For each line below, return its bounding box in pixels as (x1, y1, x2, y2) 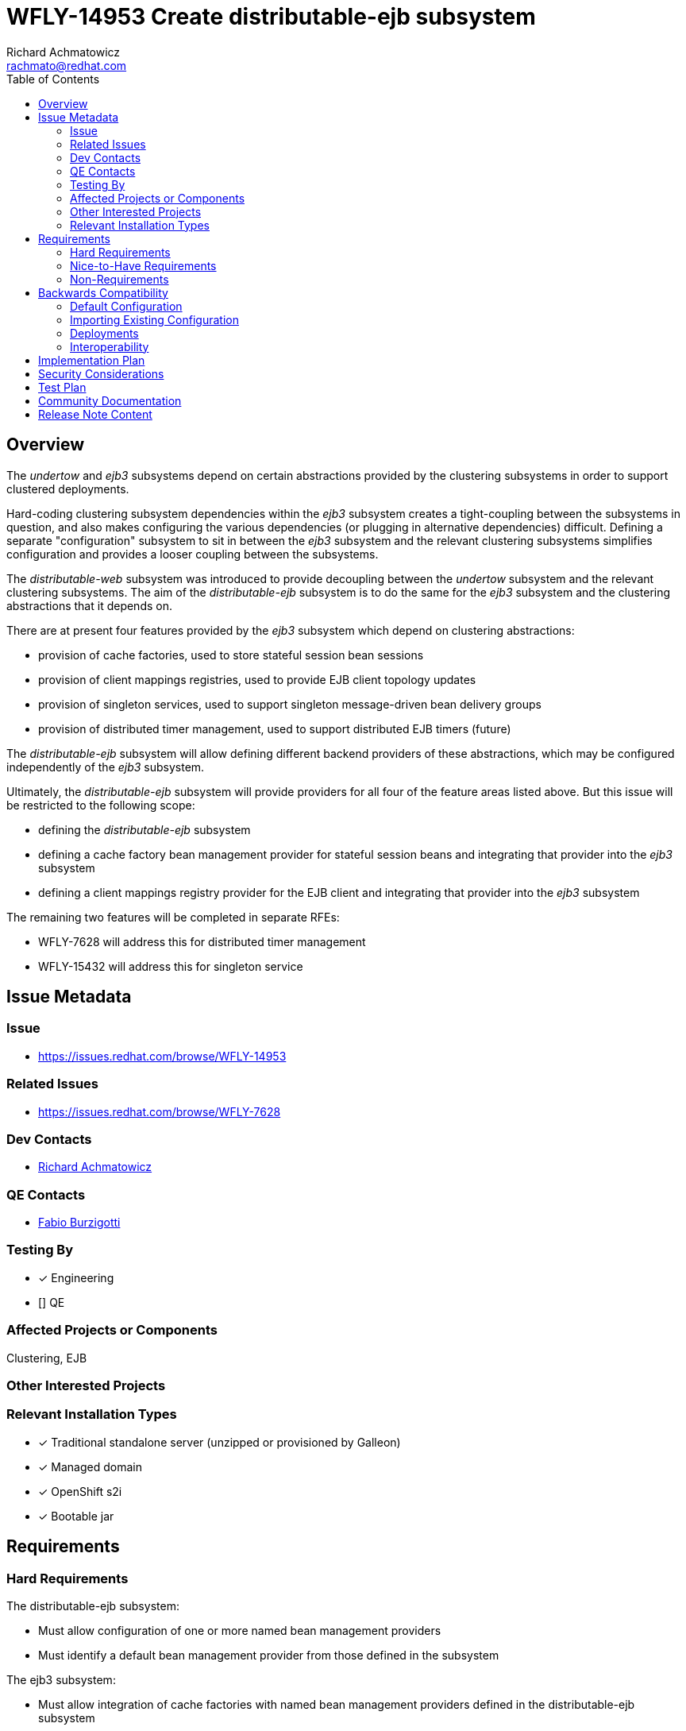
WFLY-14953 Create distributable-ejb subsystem (6, 3, 536, 30)
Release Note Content (38, 407, 152, 421)
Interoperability (70, 339, 149, 354)
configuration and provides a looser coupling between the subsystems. (6, 547, 379, 561)
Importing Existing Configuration (70, 312, 239, 326)
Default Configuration (70, 299, 183, 313)
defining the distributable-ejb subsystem (38, 822, 251, 837)
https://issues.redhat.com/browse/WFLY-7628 (38, 1104, 281, 1119)
